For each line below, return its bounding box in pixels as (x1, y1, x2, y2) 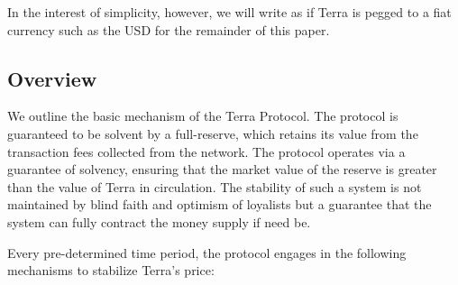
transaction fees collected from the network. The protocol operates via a (7, 142, 406, 161)
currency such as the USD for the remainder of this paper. (7, 20, 330, 39)
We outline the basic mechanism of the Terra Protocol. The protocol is (7, 106, 398, 125)
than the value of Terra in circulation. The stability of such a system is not (7, 177, 422, 196)
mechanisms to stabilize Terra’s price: (7, 261, 215, 280)
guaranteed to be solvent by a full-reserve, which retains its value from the (7, 124, 418, 142)
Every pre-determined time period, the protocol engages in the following (7, 243, 407, 262)
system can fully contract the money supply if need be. (7, 212, 311, 231)
